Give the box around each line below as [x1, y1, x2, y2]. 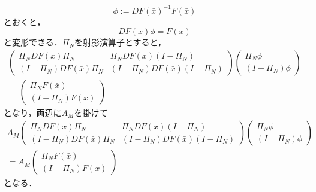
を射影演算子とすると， [74, 36, 167, 48]
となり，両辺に [4, 106, 62, 118]
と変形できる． [4, 36, 62, 48]
